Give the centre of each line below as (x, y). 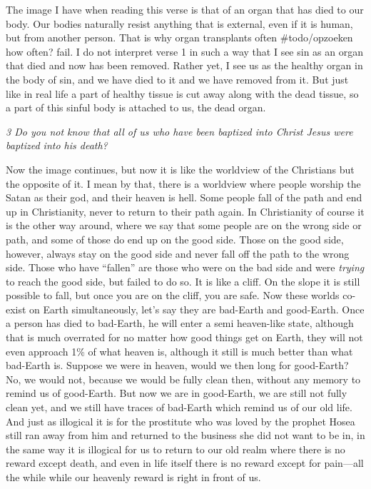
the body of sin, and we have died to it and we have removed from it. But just (177, 79)
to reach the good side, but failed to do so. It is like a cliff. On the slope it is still (183, 281)
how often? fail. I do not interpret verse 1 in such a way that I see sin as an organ (184, 51)
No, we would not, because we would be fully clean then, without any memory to (183, 379)
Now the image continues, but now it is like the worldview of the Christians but (180, 169)
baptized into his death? (57, 145)
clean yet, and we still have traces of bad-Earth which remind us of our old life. (179, 407)
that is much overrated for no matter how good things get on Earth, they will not (184, 337)
